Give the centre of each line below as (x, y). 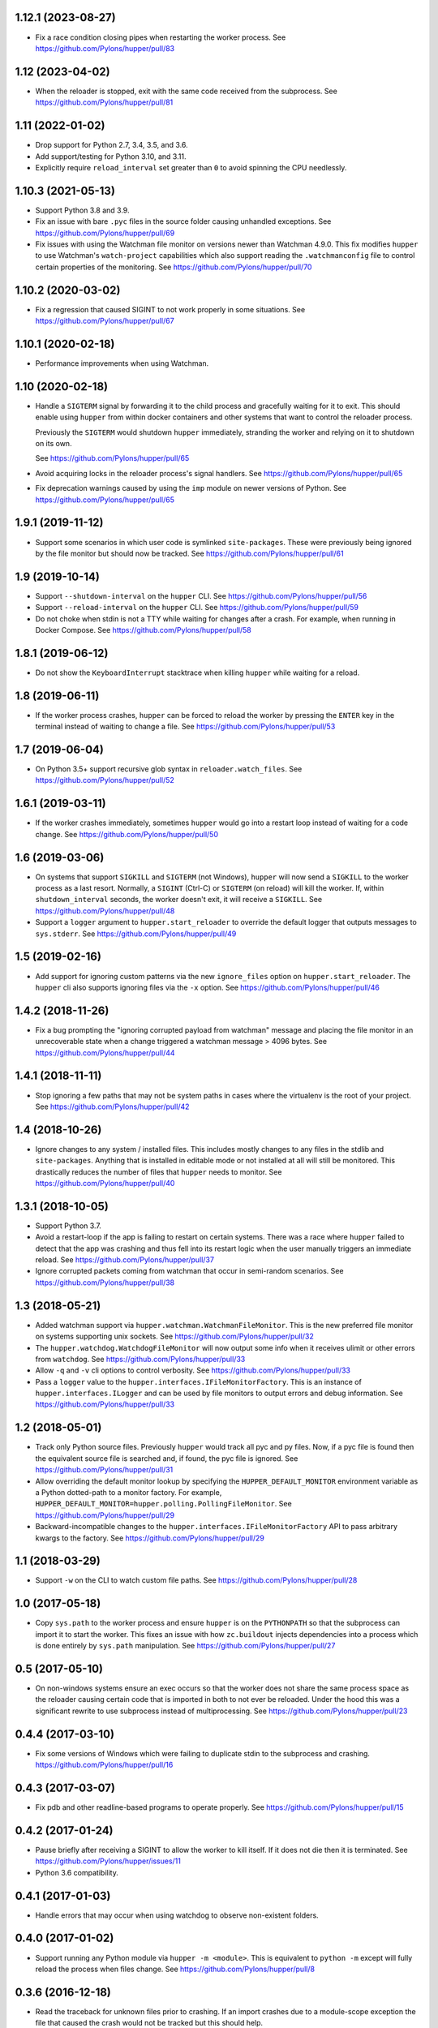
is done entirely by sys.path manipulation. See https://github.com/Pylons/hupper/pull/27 (185, 1646)
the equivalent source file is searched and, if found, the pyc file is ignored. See (167, 1458)
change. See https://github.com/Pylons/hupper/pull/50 (127, 834)
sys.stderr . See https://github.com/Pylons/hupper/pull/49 (136, 934)
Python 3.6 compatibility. (77, 1872)
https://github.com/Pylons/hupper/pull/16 (104, 1765)
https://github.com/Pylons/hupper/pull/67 (105, 321)
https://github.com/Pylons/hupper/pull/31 (104, 1470)
